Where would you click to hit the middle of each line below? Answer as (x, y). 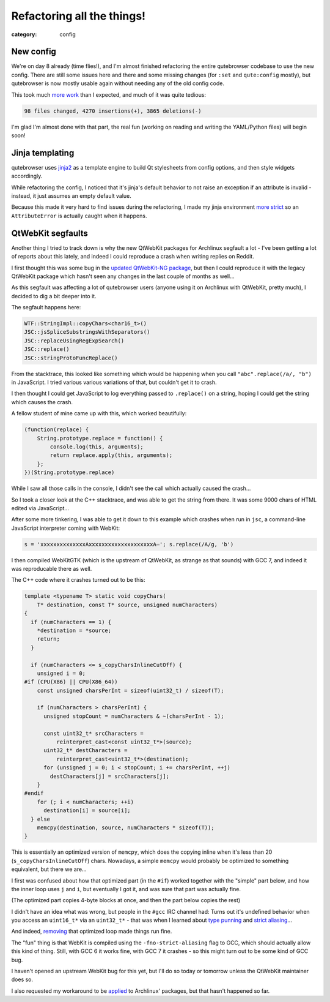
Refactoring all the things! (79, 16)
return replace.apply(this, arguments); (111, 455)
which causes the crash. (42, 402)
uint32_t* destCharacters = (86, 751)
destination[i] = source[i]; (87, 811)
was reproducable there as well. (52, 569)
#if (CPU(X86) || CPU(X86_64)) (71, 682)
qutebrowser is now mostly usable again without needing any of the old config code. (118, 83)
